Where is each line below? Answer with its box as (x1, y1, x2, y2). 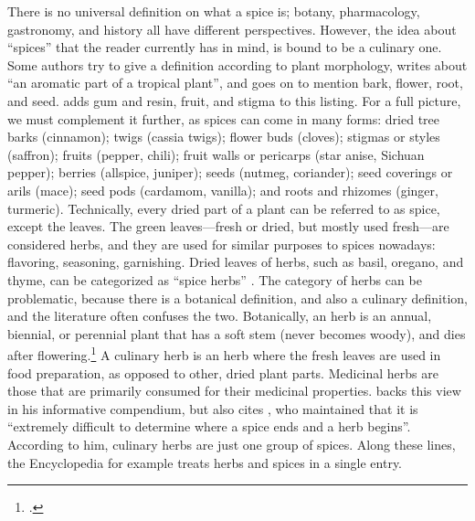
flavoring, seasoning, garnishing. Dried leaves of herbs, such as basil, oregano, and (7, 252, 464, 271)
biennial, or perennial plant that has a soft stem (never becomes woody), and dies (7, 324, 466, 343)
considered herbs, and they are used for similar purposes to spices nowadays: (7, 234, 436, 253)
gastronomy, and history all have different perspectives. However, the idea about (7, 19, 457, 38)
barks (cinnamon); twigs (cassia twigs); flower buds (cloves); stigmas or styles (7, 127, 440, 146)
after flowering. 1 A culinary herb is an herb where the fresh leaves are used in (7, 343, 441, 364)
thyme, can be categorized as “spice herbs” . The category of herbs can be (7, 270, 422, 289)
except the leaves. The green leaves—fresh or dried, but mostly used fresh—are (7, 217, 449, 236)
